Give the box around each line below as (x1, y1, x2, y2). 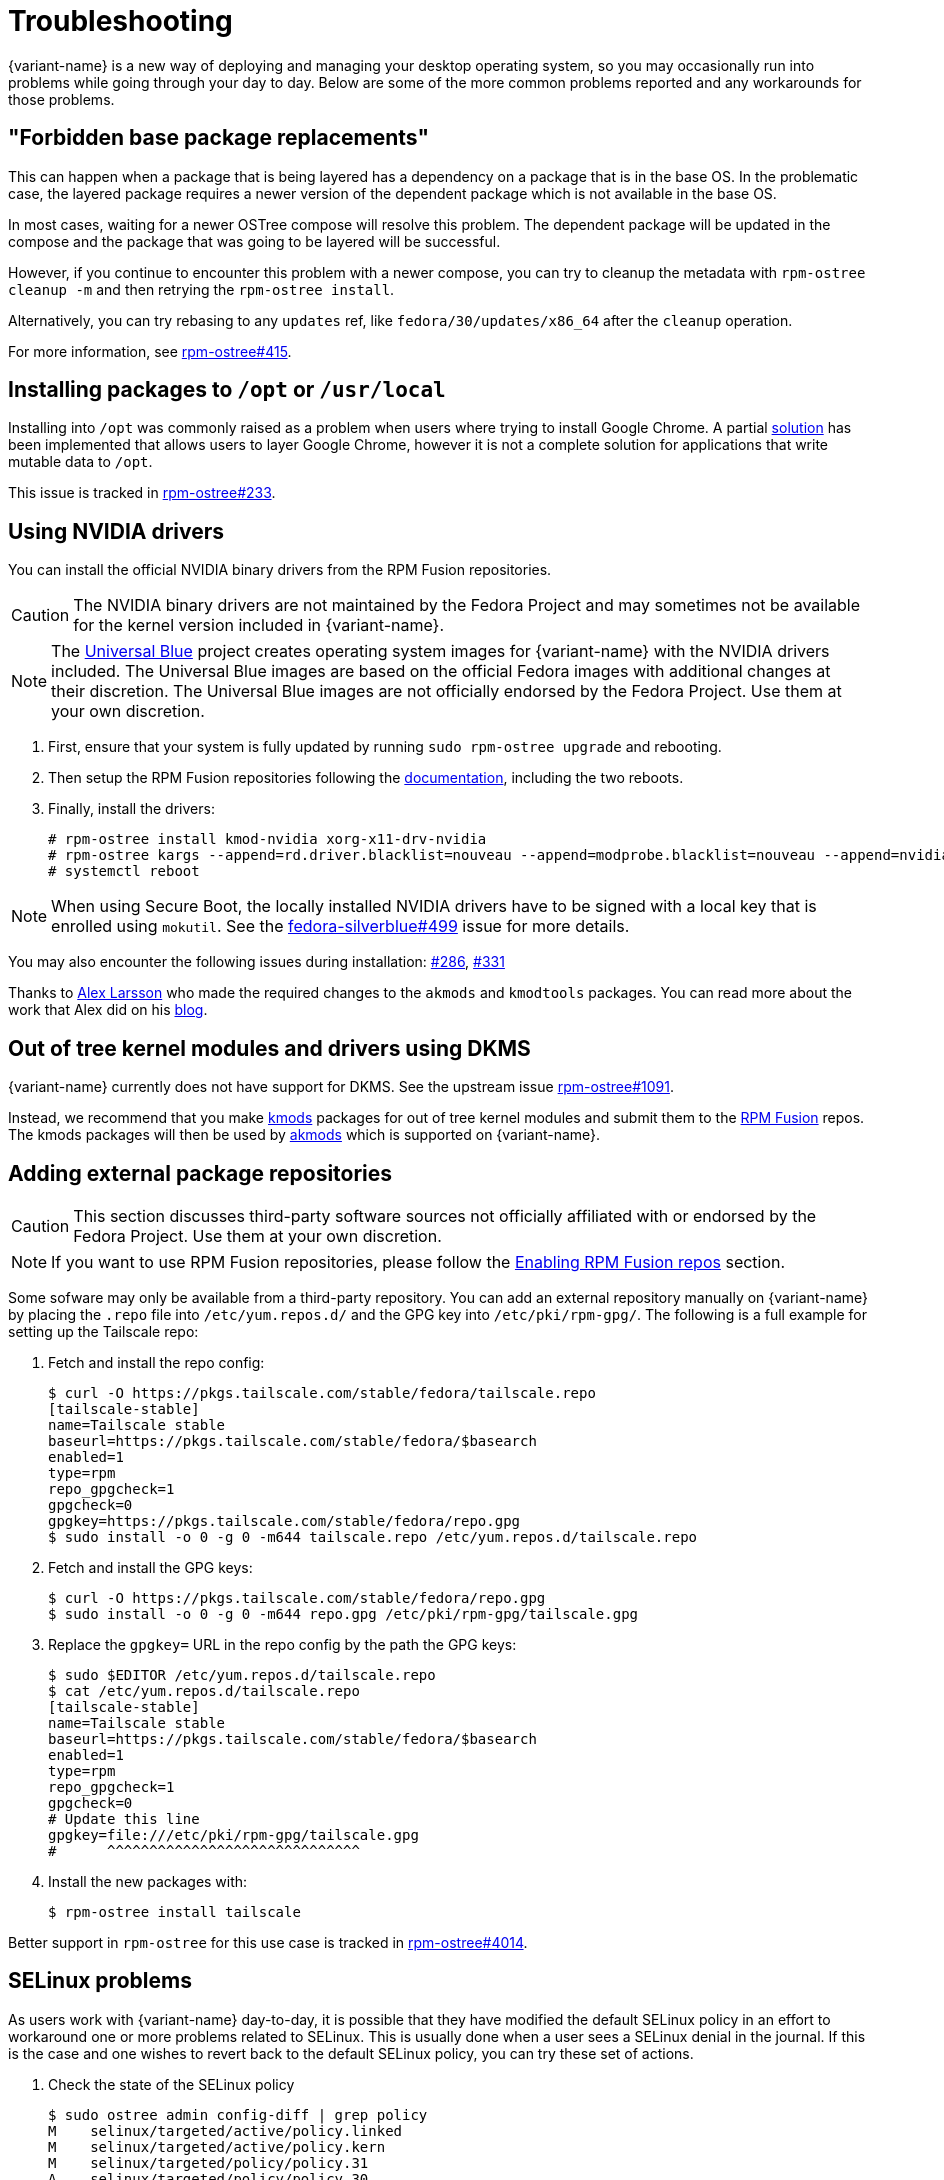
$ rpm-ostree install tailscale (48, 1903, 301, 1920)
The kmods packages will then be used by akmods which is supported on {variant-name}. (8, 1126, 601, 1144)
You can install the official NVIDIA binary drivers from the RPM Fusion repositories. (8, 561, 552, 579)
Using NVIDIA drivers (8, 518, 225, 544)
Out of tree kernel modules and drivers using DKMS (8, 1035, 531, 1061)
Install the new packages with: (48, 1872, 248, 1890)
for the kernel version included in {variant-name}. (73, 615, 445, 636)
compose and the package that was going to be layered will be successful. (8, 232, 501, 250)
